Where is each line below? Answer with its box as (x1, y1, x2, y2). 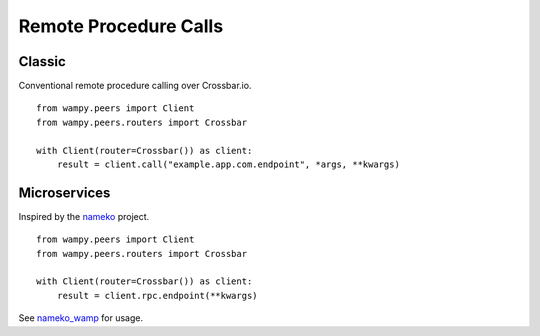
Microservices (18, 184, 111, 201)
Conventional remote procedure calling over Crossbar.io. (18, 80, 252, 92)
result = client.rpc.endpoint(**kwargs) (56, 290, 259, 301)
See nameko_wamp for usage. (18, 312, 144, 324)
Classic (18, 53, 66, 70)
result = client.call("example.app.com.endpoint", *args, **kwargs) (56, 159, 400, 170)
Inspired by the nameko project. (18, 210, 150, 222)
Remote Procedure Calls (18, 15, 224, 37)
